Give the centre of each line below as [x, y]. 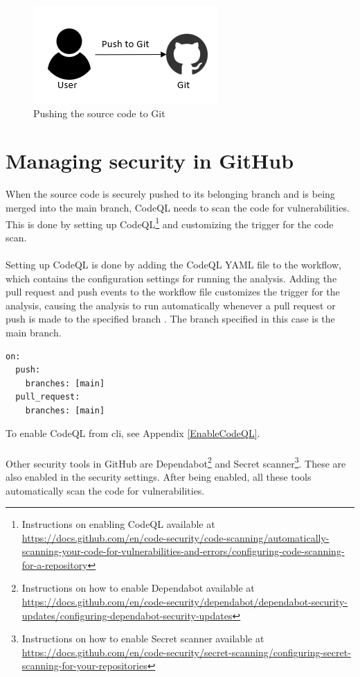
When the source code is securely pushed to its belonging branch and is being [170, 194]
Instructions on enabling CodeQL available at [118, 524]
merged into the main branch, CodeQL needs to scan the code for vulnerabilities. [178, 207]
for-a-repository [55, 564]
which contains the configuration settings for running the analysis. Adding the [171, 278]
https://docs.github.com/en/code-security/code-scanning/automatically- [175, 537]
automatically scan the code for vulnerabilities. [105, 490]
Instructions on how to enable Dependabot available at [138, 588]
